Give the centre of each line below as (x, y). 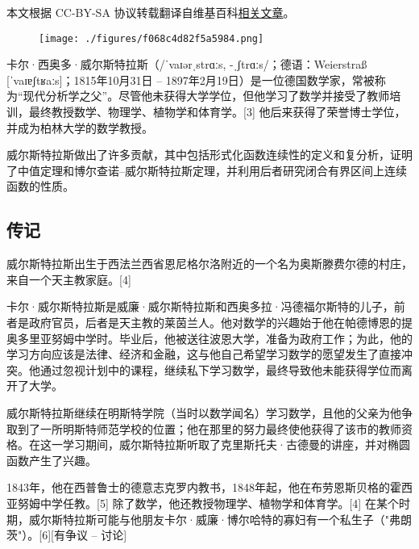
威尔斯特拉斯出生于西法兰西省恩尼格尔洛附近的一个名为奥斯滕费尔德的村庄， (209, 264)
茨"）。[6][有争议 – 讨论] (67, 535)
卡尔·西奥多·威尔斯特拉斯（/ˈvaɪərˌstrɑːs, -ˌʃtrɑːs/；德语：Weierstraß (187, 64)
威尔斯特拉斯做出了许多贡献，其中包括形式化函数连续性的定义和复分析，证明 (209, 155)
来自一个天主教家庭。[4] (69, 279)
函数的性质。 (40, 186)
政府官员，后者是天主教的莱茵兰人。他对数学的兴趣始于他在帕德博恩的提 (220, 322)
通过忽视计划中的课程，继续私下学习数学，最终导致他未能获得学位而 (220, 369)
